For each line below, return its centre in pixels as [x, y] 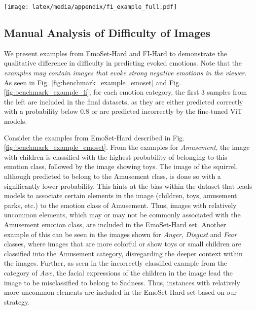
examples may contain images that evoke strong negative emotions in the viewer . [125, 73]
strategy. [17, 301]
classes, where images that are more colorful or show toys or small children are [123, 244]
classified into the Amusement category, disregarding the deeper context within [123, 253]
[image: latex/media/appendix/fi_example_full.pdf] [91, 7]
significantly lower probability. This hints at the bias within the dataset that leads [128, 186]
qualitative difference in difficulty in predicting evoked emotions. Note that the [123, 63]
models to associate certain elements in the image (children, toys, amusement [121, 195]
